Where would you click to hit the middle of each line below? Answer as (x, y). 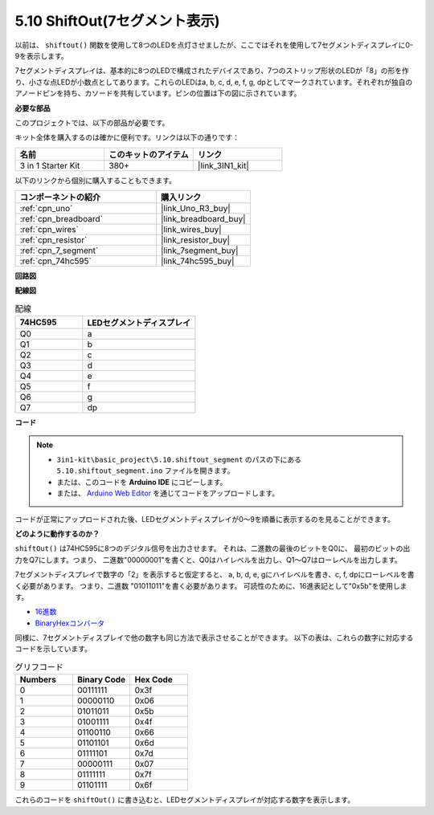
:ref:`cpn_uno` (46, 209)
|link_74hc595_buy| (198, 261)
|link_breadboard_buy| (203, 219)
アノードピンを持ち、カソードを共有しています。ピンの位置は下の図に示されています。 (158, 93)
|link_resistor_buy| (196, 240)
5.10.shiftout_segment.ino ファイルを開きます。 (145, 471)
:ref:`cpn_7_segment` (59, 251)
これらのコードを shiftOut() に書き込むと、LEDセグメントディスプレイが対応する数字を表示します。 (185, 800)
